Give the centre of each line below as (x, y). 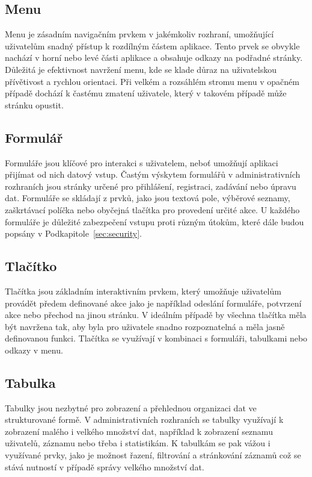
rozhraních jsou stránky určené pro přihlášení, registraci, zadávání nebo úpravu (151, 186)
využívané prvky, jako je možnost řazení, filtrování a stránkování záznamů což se (153, 455)
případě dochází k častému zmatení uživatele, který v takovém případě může (146, 93)
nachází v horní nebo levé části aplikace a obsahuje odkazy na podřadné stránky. (154, 58)
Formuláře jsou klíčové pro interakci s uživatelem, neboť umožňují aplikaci (142, 162)
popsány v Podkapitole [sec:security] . (74, 233)
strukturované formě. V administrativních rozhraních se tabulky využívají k (144, 419)
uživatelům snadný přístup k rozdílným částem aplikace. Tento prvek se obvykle (152, 45)
